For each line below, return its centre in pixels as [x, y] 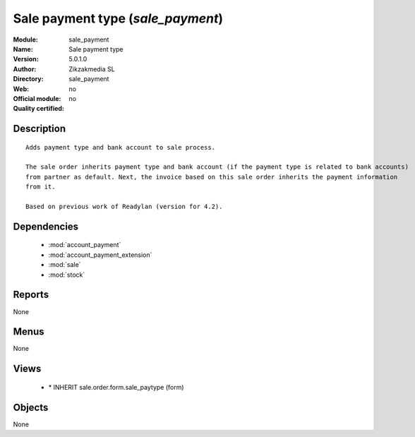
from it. [41, 187]
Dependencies [46, 226]
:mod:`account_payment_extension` [100, 255]
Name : [23, 49]
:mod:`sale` [65, 265]
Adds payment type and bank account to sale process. [120, 147]
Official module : [37, 98]
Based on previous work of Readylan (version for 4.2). [124, 207]
